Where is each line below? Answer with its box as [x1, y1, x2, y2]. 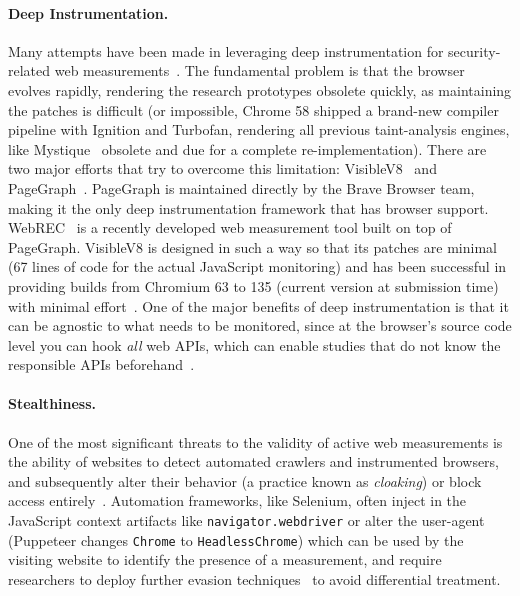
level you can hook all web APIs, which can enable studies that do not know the [8, 334, 501, 355]
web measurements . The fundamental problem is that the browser [54, 60, 465, 81]
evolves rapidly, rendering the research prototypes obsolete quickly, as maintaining [8, 79, 512, 100]
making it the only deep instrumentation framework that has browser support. [8, 197, 489, 218]
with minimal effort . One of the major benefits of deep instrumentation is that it [8, 295, 509, 316]
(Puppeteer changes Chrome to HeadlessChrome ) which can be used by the [8, 529, 464, 550]
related [8, 60, 51, 81]
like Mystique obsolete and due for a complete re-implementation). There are [8, 138, 487, 159]
